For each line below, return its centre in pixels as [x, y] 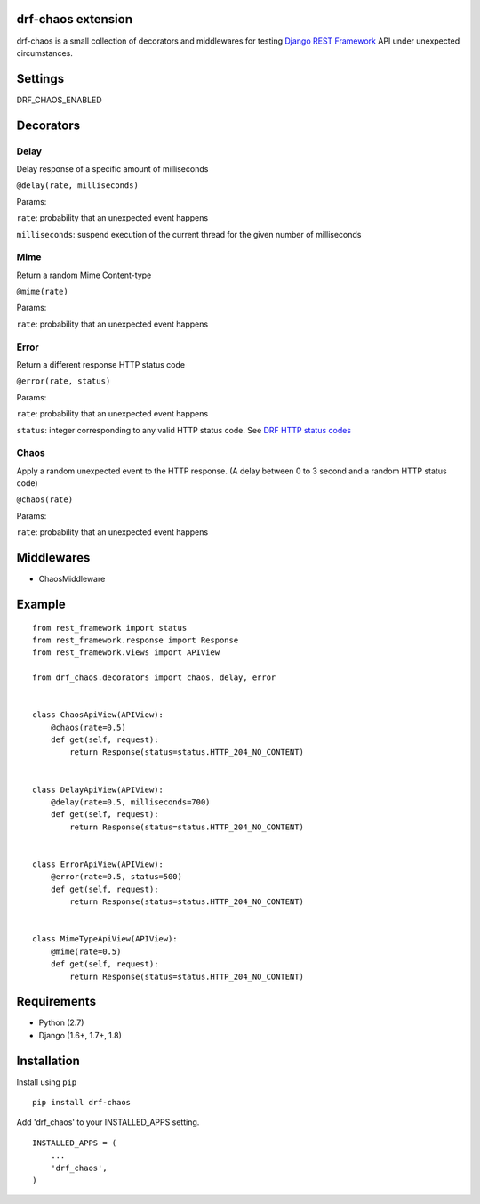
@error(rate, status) [64, 381]
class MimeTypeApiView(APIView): [105, 939]
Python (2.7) [61, 1022]
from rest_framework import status [110, 628]
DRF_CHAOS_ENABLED [59, 100]
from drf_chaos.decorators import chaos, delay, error [154, 678]
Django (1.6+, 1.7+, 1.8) [80, 1035]
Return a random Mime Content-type [84, 275]
